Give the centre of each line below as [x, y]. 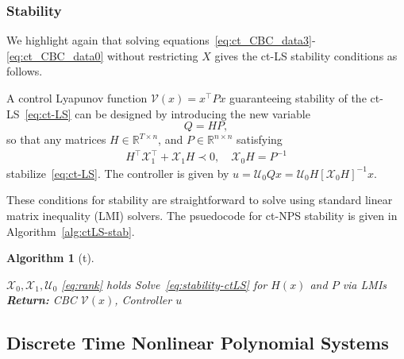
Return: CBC [42, 300]
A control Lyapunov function [77, 98]
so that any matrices [56, 139]
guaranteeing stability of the [298, 98]
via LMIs [365, 284]
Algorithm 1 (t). [50, 258]
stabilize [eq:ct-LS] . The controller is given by [118, 173]
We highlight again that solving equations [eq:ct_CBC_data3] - [161, 40]
